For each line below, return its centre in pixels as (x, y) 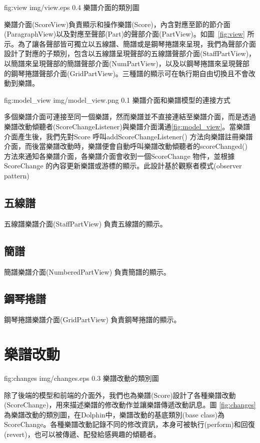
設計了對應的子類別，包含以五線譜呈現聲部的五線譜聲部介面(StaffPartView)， (130, 53)
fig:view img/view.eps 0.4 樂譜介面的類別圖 (72, 7)
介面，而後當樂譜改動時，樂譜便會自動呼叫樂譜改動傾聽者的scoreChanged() (126, 146)
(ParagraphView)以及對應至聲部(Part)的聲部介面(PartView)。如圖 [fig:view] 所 (129, 34)
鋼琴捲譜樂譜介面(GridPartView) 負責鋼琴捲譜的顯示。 (92, 319)
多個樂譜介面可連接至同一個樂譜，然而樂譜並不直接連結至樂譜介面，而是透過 (130, 117)
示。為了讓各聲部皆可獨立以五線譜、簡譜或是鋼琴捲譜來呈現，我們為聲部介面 (130, 43)
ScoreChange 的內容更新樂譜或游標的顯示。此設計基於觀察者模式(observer (123, 166)
